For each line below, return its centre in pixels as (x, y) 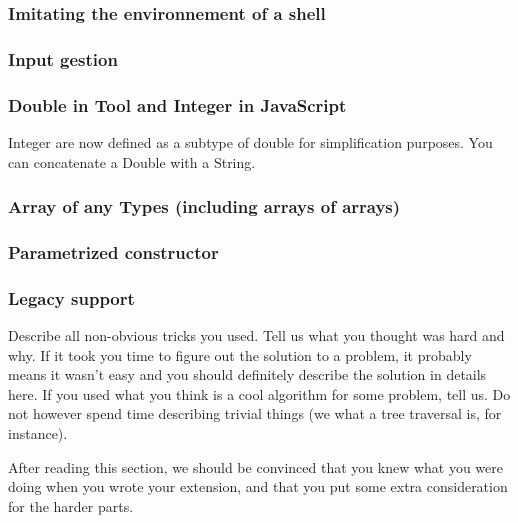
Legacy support (71, 297)
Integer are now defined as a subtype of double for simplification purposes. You (250, 141)
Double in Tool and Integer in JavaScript (177, 104)
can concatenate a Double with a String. (132, 161)
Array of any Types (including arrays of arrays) (204, 206)
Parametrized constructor (113, 251)
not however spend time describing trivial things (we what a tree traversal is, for (255, 413)
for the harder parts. (71, 505)
